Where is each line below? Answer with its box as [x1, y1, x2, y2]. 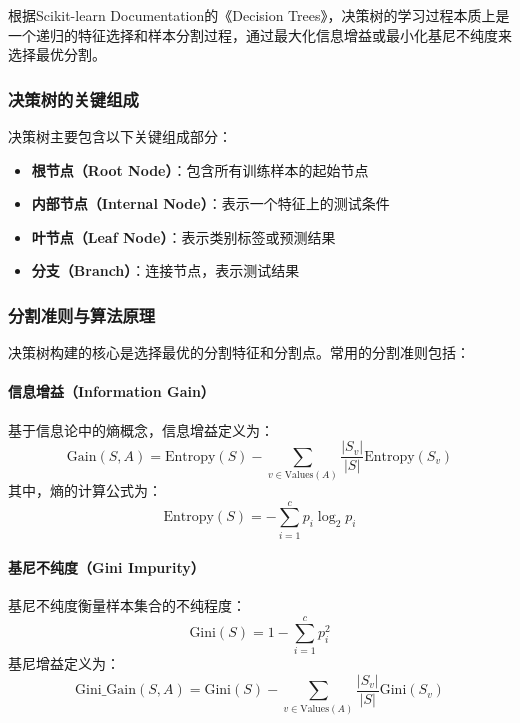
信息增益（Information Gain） [8, 381, 215, 402]
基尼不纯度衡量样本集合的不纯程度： [8, 595, 246, 616]
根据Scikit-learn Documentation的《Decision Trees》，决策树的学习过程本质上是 [8, 5, 510, 25]
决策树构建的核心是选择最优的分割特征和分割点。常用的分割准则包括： [8, 342, 470, 363]
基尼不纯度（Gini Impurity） [8, 557, 205, 578]
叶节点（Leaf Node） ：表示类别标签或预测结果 [31, 226, 336, 247]
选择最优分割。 [8, 44, 106, 65]
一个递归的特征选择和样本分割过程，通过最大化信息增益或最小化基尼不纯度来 [8, 24, 512, 45]
